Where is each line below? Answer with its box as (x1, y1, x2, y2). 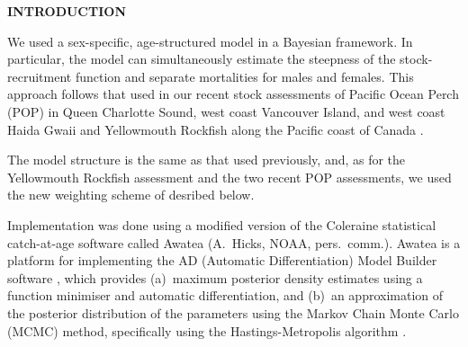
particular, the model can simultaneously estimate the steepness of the (7, 49, 396, 68)
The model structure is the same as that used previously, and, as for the (7, 150, 406, 169)
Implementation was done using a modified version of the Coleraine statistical (7, 215, 436, 234)
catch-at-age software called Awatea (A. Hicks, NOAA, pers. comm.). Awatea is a (7, 233, 461, 252)
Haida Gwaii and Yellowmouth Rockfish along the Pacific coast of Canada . (7, 120, 424, 138)
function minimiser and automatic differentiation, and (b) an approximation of (7, 286, 444, 305)
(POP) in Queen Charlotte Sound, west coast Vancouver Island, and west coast (7, 102, 445, 120)
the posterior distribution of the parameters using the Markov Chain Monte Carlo (7, 303, 459, 322)
